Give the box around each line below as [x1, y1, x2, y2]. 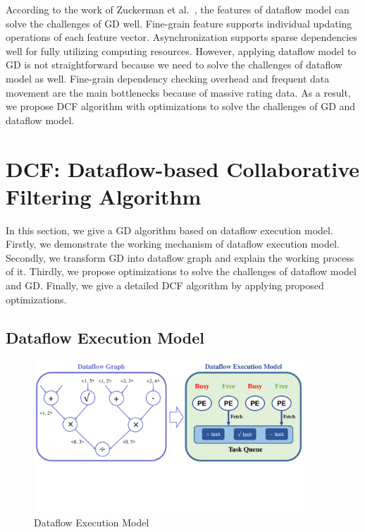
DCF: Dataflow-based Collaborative [6, 154, 360, 183]
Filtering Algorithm [6, 181, 202, 210]
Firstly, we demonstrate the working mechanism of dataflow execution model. [6, 236, 340, 251]
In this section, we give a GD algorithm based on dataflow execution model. [6, 222, 333, 237]
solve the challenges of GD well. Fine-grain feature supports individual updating [6, 16, 352, 30]
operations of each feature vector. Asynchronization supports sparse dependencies [6, 30, 357, 44]
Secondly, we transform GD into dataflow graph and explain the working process [6, 250, 354, 265]
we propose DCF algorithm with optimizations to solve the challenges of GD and [6, 99, 356, 114]
